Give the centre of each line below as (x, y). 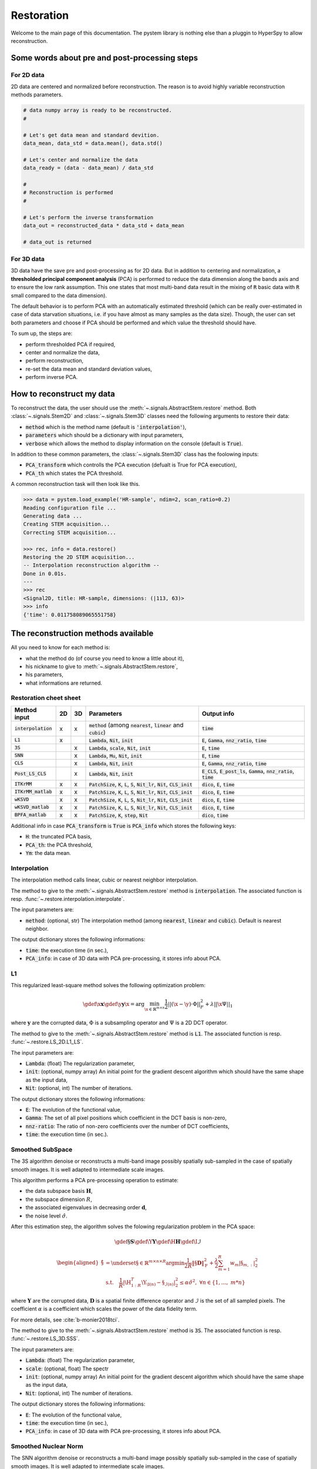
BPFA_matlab (30, 815)
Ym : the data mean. (48, 853)
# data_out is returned (58, 242)
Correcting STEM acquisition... (70, 532)
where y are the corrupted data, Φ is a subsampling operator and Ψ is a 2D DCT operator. (119, 1023)
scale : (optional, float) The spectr (67, 1369)
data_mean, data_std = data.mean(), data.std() (93, 143)
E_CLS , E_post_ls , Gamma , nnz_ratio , (248, 771)
